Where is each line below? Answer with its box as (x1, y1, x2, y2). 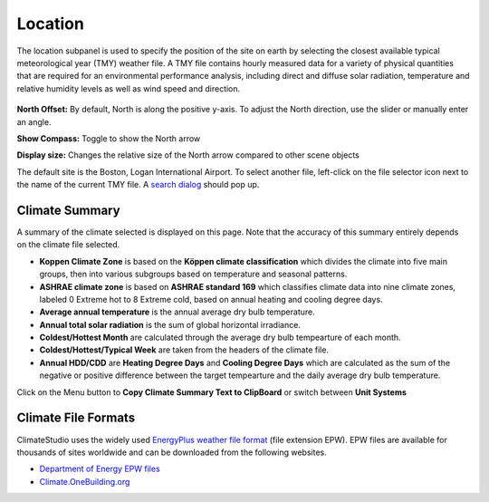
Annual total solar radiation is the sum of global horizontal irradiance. (39, 319, 301, 330)
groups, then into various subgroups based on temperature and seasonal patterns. (39, 268, 348, 280)
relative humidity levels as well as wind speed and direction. (16, 82, 241, 94)
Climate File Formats (16, 410, 136, 426)
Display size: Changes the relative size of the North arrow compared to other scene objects (16, 150, 360, 160)
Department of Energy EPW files (39, 463, 160, 475)
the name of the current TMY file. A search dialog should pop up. (16, 179, 260, 190)
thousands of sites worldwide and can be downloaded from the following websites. (16, 447, 327, 458)
